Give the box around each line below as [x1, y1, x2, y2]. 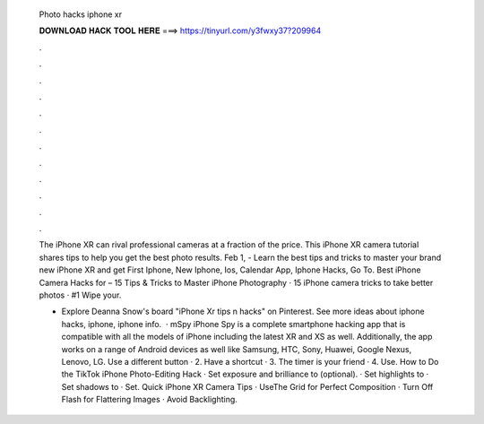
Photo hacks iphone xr [39, 9, 123, 20]
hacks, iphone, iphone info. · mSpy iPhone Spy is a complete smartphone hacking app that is [61, 318, 406, 329]
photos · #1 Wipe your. [39, 290, 122, 300]
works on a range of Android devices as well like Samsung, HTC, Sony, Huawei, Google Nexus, [61, 343, 412, 354]
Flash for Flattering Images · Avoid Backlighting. [61, 394, 238, 405]
